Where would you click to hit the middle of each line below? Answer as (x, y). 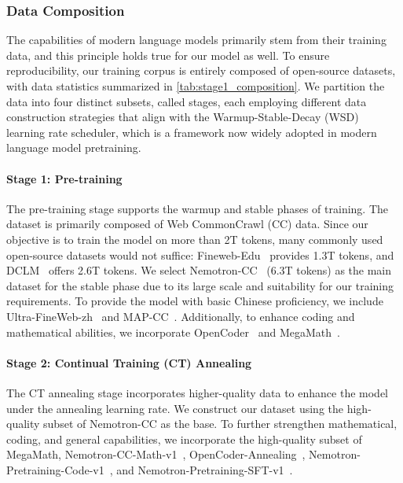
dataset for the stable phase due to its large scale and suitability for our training (200, 285)
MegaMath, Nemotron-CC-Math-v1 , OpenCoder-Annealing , (156, 454)
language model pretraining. (74, 147)
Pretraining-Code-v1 (55, 469)
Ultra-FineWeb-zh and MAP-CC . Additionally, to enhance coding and (181, 316)
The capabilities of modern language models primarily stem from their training (196, 40)
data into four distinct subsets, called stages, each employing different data (187, 101)
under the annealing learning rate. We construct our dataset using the (175, 408)
